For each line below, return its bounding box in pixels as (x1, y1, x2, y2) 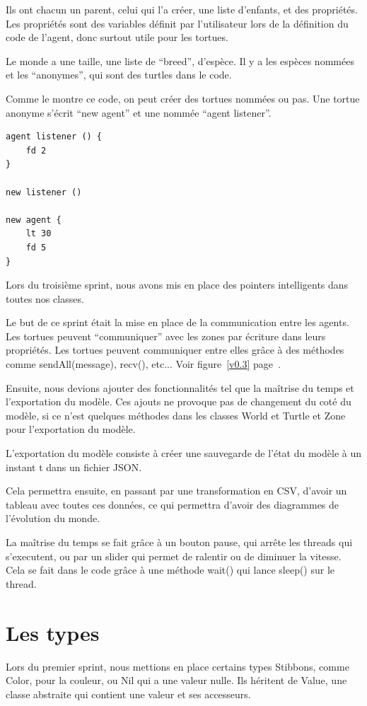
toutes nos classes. (6, 291, 84, 306)
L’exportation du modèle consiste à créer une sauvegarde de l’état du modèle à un (6, 446, 362, 461)
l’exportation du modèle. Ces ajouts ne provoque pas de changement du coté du (6, 394, 351, 409)
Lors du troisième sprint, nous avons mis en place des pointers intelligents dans (6, 277, 349, 292)
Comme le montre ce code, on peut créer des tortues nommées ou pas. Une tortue (6, 91, 360, 105)
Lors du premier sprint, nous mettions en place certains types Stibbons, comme (6, 659, 349, 673)
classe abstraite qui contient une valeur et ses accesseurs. (6, 686, 251, 701)
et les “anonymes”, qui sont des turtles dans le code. (6, 67, 232, 82)
